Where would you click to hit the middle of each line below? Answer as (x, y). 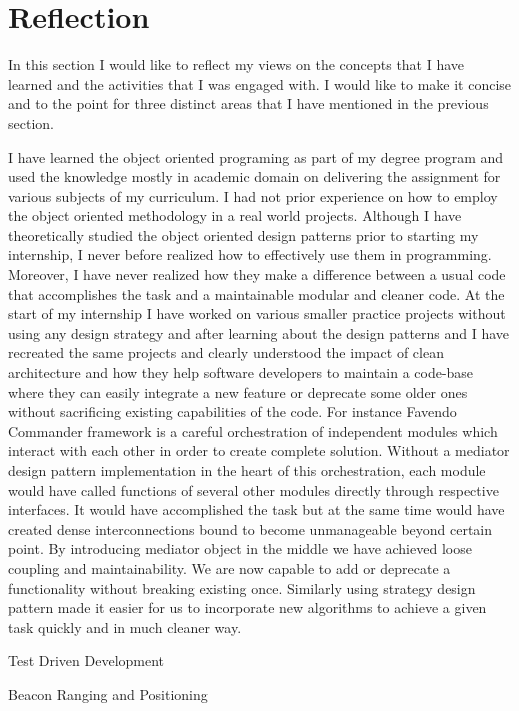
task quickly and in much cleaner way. (125, 626)
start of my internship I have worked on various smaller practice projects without (257, 313)
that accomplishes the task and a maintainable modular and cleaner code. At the (256, 293)
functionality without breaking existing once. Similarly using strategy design (242, 587)
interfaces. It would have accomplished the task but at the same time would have (256, 509)
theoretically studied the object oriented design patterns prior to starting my (243, 234)
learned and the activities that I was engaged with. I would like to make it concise (260, 83)
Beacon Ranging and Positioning (108, 693)
